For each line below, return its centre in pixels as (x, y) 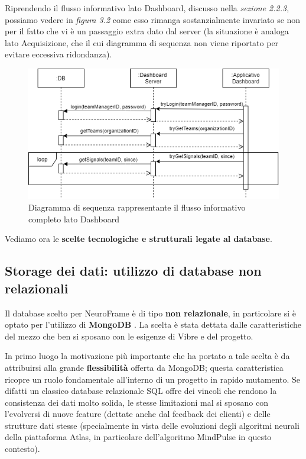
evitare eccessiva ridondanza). (58, 54)
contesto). (22, 449)
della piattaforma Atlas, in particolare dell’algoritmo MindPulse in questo (138, 437)
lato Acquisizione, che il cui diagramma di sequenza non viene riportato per (142, 42)
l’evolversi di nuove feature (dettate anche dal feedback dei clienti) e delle (138, 414)
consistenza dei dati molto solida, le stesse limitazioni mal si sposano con (136, 402)
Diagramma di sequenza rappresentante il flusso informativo (137, 207)
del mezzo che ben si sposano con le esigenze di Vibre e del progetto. (129, 336)
